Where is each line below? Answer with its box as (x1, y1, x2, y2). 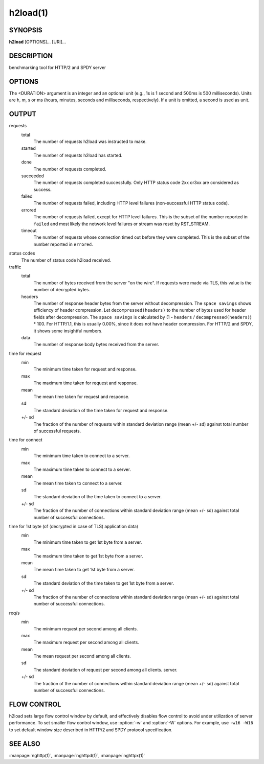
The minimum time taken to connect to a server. (33, 453, 130, 459)
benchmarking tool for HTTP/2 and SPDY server (9, 64, 106, 70)
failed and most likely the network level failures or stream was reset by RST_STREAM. (33, 221, 210, 227)
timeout (21, 228, 37, 233)
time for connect (9, 437, 43, 443)
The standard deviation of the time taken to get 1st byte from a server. (33, 580, 175, 586)
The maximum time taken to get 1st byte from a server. (33, 553, 144, 559)
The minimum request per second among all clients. (33, 625, 138, 631)
